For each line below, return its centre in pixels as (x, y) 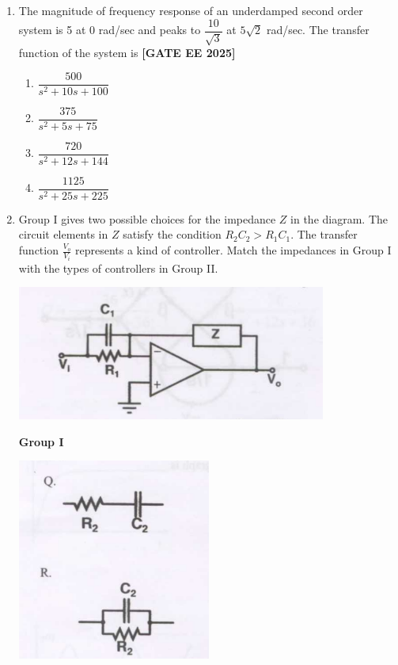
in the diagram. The (339, 218)
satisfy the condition (172, 234)
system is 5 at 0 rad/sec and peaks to (110, 30)
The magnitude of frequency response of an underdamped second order (191, 10)
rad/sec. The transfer (318, 30)
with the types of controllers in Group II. (118, 268)
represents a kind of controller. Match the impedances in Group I (233, 250)
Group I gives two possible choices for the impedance (147, 218)
